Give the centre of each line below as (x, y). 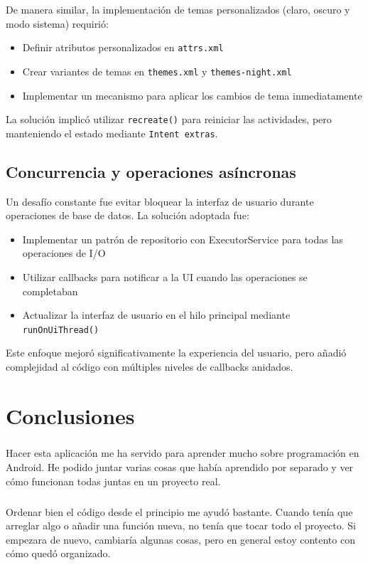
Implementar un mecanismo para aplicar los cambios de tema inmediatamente (192, 95)
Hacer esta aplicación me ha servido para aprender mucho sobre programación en (183, 453)
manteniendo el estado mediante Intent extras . (112, 133)
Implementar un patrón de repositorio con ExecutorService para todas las (183, 239)
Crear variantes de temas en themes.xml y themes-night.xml (157, 71)
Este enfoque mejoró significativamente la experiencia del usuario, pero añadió (176, 353)
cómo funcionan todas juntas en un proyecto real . (113, 481)
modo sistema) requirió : (57, 23)
